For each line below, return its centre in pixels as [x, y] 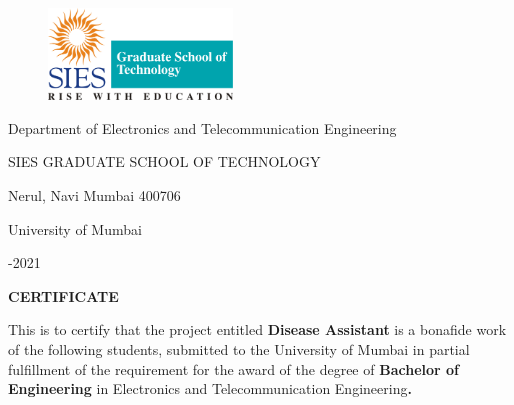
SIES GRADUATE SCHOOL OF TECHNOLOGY [164, 161]
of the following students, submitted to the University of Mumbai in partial [239, 348]
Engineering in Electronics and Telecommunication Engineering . [210, 388]
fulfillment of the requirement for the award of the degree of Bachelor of [233, 368]
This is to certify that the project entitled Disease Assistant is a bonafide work [257, 329]
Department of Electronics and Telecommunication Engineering [202, 127]
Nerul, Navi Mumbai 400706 [94, 194]
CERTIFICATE [63, 295]
